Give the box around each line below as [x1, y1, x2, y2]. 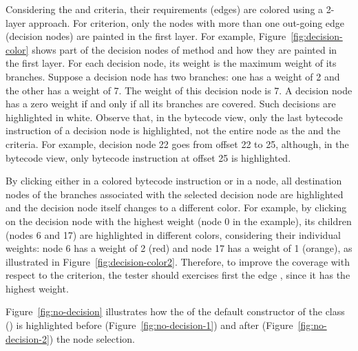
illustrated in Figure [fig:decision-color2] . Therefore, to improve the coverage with [6, 254, 350, 268]
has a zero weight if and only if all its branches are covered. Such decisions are [6, 96, 336, 111]
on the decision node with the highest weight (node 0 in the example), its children [6, 213, 352, 228]
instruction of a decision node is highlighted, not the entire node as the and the [6, 123, 341, 138]
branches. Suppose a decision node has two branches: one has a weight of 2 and [6, 69, 340, 83]
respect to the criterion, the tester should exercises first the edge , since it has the [6, 268, 350, 282]
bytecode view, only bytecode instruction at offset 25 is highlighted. [6, 150, 291, 164]
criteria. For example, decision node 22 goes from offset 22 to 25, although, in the [6, 136, 349, 151]
